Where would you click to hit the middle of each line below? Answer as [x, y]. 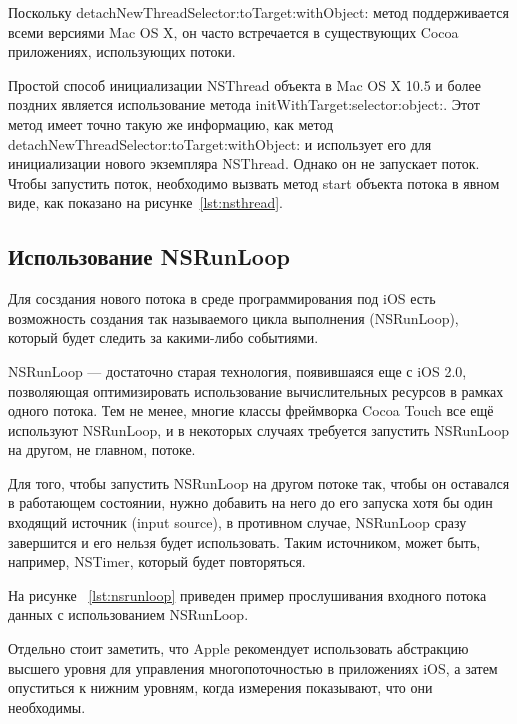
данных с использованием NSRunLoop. [128, 614]
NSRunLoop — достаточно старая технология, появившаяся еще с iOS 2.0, [237, 370]
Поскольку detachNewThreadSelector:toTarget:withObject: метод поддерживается [258, 12]
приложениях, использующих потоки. [122, 51]
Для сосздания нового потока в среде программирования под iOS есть [222, 298]
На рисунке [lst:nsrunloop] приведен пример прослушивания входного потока [247, 594]
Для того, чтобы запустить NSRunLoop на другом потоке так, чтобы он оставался [259, 482]
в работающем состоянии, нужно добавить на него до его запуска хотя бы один [250, 502]
